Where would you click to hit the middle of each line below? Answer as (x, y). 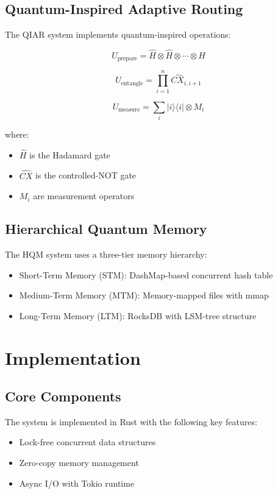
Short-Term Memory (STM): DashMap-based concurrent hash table (146, 274)
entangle (132, 83)
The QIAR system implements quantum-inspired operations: (118, 34)
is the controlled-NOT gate (86, 175)
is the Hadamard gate (70, 154)
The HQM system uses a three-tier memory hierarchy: (106, 254)
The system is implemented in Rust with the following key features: (131, 421)
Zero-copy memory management (79, 463)
